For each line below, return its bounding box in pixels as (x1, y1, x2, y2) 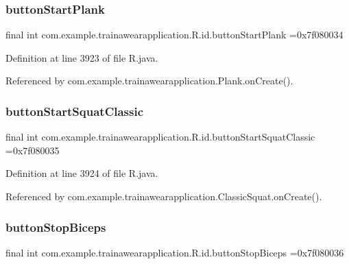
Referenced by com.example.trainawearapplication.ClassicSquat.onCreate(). (5, 189, 322, 203)
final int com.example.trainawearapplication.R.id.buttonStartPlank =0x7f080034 (5, 27, 344, 42)
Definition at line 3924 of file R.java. (5, 166, 158, 180)
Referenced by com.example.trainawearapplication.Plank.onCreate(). (5, 73, 293, 88)
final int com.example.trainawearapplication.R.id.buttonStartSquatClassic (5, 130, 315, 144)
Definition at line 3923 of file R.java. (5, 50, 158, 64)
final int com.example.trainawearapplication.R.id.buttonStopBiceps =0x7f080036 (5, 245, 344, 259)
